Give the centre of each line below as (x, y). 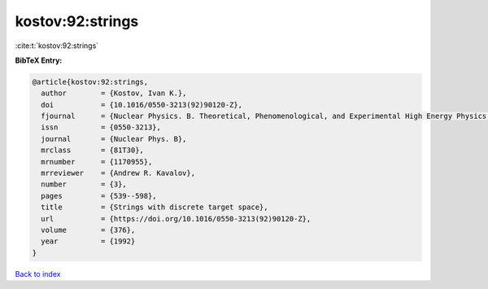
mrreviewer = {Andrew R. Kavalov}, (118, 173)
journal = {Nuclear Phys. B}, (114, 139)
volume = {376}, (88, 230)
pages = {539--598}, (99, 196)
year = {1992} (88, 241)
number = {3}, (84, 184)
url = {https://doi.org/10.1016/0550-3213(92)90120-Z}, (176, 219)
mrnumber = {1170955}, (97, 162)
